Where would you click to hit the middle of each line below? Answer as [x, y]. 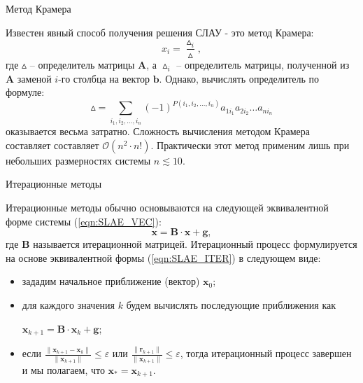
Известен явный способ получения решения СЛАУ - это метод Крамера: [160, 32]
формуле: [25, 92]
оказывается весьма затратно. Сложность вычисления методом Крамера [158, 131]
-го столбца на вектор [104, 78]
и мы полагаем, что [63, 369]
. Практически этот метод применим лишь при [250, 145]
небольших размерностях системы [78, 160]
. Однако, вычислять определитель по [239, 78]
